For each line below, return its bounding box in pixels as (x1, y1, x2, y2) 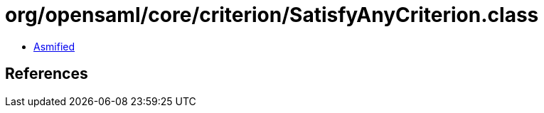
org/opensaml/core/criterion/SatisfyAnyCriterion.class (5, 3, 539, 27)
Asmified (33, 40, 75, 53)
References (5, 65, 88, 83)
